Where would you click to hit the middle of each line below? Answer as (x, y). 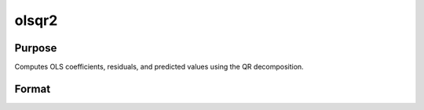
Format (33, 89)
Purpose (36, 48)
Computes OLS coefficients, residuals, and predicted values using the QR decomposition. (159, 67)
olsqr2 (36, 20)
